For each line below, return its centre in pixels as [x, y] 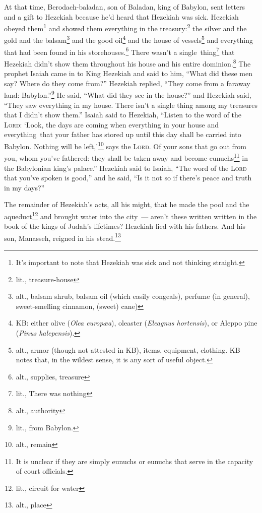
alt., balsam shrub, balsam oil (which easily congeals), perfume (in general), [133, 296]
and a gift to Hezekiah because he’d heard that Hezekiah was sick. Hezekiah [121, 16]
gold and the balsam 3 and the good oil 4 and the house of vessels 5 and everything [128, 39]
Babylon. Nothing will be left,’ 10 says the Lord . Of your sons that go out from [125, 145]
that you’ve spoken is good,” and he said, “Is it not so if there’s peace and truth [128, 178]
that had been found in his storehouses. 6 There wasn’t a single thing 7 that [119, 51]
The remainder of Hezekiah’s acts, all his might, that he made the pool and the [127, 204]
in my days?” [24, 187]
